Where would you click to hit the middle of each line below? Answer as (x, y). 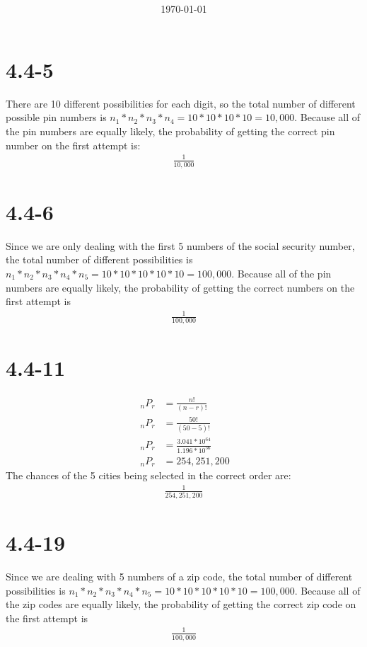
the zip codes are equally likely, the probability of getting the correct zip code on (181, 604)
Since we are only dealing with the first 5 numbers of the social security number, (180, 245)
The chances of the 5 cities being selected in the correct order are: (148, 475)
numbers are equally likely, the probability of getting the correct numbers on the (180, 287)
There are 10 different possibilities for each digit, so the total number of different (181, 103)
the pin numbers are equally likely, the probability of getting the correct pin (170, 131)
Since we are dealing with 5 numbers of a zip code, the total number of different (179, 576)
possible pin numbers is (56, 117)
